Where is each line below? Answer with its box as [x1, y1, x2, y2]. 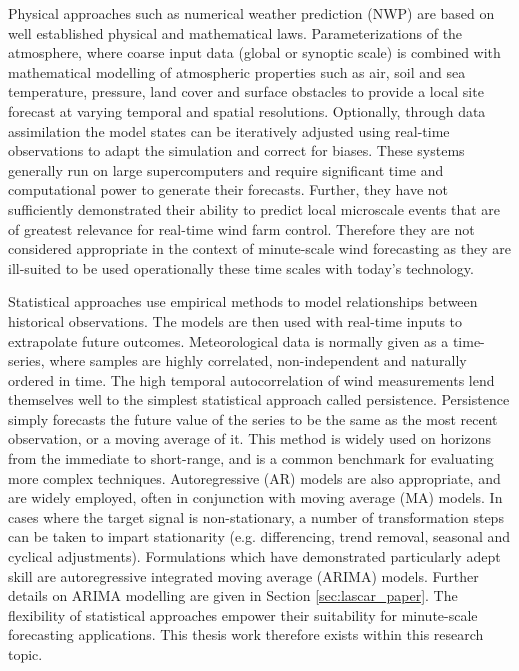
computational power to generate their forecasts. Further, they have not [8, 179, 449, 200]
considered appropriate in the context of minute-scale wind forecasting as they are [8, 238, 511, 259]
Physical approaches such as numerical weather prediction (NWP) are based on [8, 3, 495, 23]
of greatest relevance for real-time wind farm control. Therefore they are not [8, 218, 475, 239]
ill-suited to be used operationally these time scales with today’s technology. [8, 257, 474, 278]
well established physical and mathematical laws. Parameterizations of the [8, 22, 463, 43]
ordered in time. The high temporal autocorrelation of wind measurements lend [8, 369, 495, 390]
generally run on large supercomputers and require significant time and [8, 159, 444, 180]
